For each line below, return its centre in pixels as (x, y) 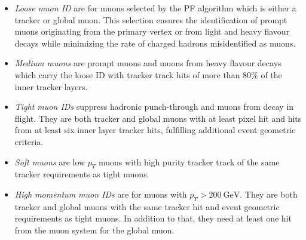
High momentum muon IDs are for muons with (101, 194)
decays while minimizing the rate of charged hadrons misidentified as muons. (155, 43)
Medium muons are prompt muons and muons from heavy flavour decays (148, 63)
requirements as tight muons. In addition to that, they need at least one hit (153, 218)
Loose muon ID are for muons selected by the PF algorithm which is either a (155, 8)
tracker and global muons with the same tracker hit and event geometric (147, 206)
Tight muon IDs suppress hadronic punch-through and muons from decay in (154, 107)
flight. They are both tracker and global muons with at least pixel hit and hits (158, 118)
